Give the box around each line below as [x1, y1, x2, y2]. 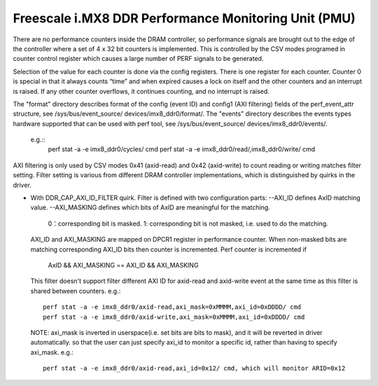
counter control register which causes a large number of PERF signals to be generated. [13, 55, 264, 63]
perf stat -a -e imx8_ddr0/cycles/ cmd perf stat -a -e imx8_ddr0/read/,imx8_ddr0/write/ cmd [48, 145, 315, 153]
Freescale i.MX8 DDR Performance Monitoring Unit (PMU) [13, 11, 356, 26]
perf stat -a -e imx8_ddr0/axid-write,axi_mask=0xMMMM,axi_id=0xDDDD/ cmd [43, 312, 305, 321]
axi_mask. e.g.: [30, 347, 73, 357]
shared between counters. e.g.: [30, 287, 121, 295]
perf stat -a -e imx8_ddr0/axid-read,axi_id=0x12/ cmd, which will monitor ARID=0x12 [43, 364, 346, 373]
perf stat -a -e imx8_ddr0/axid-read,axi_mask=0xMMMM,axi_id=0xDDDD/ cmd [43, 303, 302, 311]
